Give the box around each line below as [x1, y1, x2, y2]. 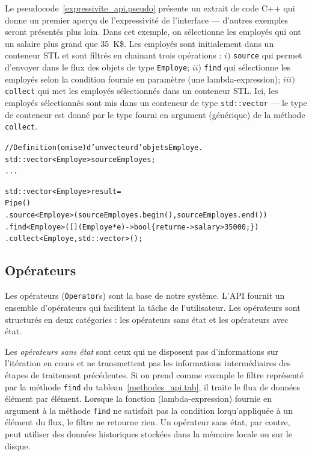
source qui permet [233, 49, 302, 61]
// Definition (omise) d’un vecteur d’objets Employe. [5, 143, 203, 152]
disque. [5, 439, 31, 452]
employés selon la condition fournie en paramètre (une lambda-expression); [5, 72, 281, 85]
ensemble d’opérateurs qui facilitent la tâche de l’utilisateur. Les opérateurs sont [5, 301, 301, 313]
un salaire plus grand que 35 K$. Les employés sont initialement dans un [5, 37, 274, 49]
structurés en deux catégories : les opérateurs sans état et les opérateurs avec [5, 313, 289, 325]
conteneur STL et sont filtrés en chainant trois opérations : [5, 49, 222, 61]
